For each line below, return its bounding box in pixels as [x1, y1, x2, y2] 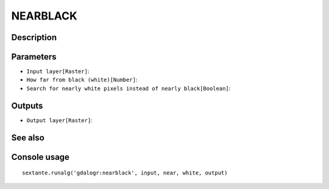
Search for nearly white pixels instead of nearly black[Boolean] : [26, 84, 231, 92]
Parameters [11, 52, 57, 62]
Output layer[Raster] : [26, 116, 93, 124]
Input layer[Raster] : [26, 67, 90, 75]
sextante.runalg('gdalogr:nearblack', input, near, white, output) [22, 170, 228, 176]
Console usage [11, 152, 70, 162]
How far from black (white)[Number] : [26, 76, 138, 83]
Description [11, 32, 57, 43]
